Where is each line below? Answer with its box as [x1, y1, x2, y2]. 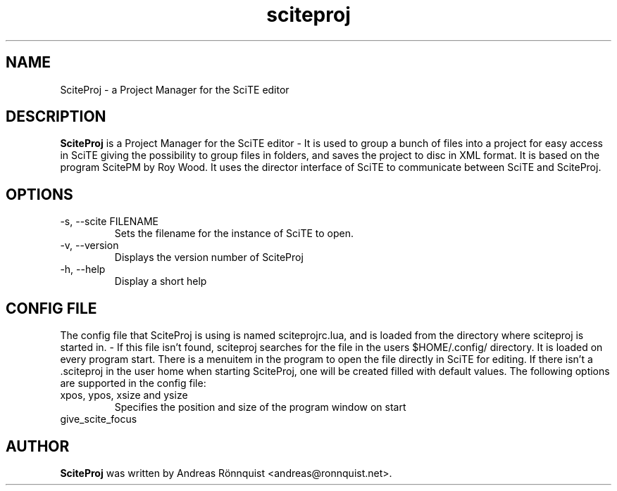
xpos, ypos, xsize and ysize [60, 389, 188, 402]
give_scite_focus [60, 413, 137, 426]
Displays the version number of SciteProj [114, 251, 304, 264]
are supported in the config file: [60, 377, 206, 390]
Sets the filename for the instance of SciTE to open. [114, 227, 354, 240]
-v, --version [60, 239, 119, 252]
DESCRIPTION [6, 108, 106, 126]
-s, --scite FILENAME [60, 215, 159, 228]
